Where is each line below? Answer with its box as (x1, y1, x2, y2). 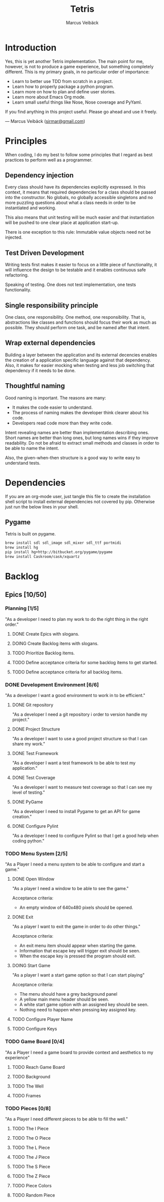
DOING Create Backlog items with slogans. (12, 640, 99, 646)
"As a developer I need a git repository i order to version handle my (12, 711, 148, 718)
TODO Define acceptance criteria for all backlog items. (12, 669, 123, 675)
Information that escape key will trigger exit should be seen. (19, 948, 141, 954)
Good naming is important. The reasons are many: (5, 394, 106, 401)
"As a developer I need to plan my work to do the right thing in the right (5, 616, 148, 622)
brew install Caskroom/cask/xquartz (5, 554, 80, 559)
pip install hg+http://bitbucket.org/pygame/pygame (5, 550, 113, 555)
